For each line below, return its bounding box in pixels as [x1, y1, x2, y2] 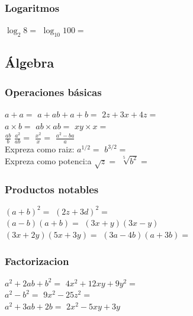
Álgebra [5, 53, 54, 72]
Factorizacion [5, 253, 69, 268]
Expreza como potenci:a [5, 154, 92, 167]
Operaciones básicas [5, 84, 102, 99]
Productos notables [5, 181, 99, 196]
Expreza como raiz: [5, 143, 75, 155]
